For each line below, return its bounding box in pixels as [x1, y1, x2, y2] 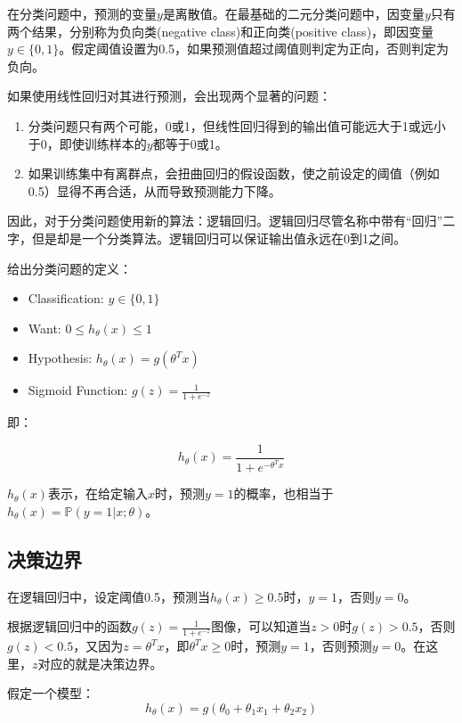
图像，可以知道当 [211, 617, 312, 636]
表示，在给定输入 [47, 484, 148, 503]
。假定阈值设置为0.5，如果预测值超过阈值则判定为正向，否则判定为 [59, 39, 450, 58]
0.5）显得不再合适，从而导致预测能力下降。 [28, 181, 281, 200]
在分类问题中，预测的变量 [7, 4, 157, 22]
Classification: [28, 289, 104, 308]
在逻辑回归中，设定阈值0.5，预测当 [7, 587, 210, 605]
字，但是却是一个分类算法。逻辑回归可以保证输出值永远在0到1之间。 [7, 228, 406, 247]
